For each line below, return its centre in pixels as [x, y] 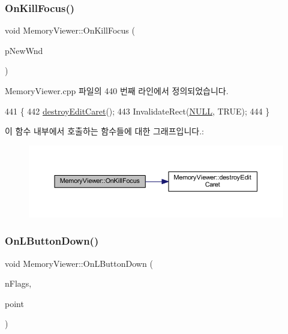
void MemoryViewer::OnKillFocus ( [70, 30]
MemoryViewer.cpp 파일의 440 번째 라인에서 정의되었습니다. [117, 91]
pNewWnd [24, 50]
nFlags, [18, 283]
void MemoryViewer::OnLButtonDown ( [79, 263]
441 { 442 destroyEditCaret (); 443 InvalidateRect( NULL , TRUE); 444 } [137, 111]
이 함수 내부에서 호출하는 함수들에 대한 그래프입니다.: [104, 131]
